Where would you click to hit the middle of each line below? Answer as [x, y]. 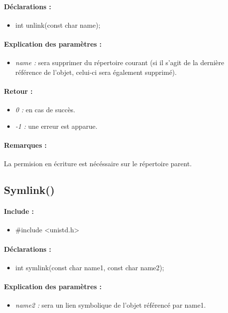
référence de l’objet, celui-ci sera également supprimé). [96, 72]
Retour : [18, 91]
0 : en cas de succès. [45, 110]
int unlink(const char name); [58, 25]
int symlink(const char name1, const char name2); [90, 267]
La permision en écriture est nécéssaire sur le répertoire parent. [98, 164]
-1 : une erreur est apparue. [56, 126]
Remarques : [25, 145]
